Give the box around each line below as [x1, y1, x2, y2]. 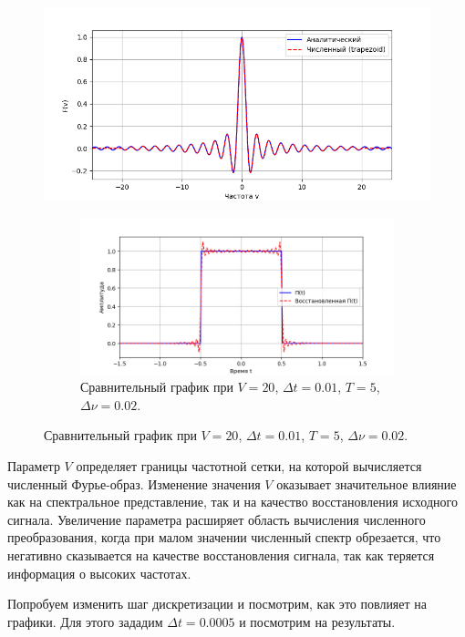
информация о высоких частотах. [7, 563, 191, 582]
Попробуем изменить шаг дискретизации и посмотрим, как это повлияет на [7, 594, 428, 613]
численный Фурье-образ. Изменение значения [7, 474, 261, 493]
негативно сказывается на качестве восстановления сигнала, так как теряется [7, 545, 435, 564]
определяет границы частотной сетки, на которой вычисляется [76, 456, 422, 475]
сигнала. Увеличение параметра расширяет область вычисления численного [7, 509, 426, 529]
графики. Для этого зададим [7, 611, 163, 631]
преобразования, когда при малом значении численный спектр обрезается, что [7, 528, 441, 547]
